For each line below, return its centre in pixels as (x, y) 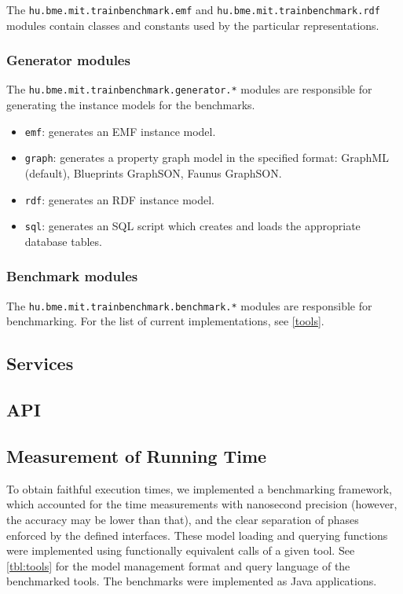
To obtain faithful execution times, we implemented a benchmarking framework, (199, 488)
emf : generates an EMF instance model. (120, 131)
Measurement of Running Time (137, 455)
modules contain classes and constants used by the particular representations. (193, 25)
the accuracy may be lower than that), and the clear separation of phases (183, 519)
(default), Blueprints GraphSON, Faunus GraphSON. (153, 173)
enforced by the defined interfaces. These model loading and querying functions (197, 535)
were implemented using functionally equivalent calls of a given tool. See (181, 550)
